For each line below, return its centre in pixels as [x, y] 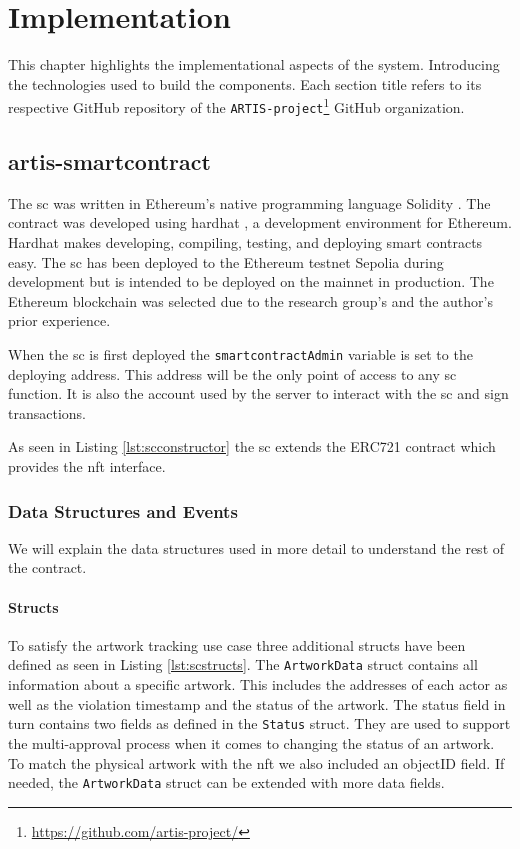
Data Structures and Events [123, 510]
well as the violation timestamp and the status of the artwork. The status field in [257, 703]
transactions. [47, 412]
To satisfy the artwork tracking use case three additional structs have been [237, 644]
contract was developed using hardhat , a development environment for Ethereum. [260, 222]
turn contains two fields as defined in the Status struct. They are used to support [259, 723]
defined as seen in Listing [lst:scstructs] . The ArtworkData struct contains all [243, 664]
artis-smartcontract [109, 161]
